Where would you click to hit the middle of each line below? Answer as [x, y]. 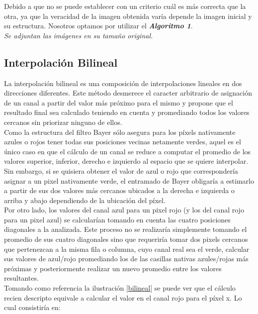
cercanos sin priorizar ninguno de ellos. [63, 122]
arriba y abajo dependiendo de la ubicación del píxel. [85, 200]
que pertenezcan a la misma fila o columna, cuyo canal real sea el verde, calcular [127, 249]
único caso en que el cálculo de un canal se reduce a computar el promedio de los [128, 151]
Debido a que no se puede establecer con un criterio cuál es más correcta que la [125, 6]
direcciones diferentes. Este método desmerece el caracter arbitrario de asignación [128, 93]
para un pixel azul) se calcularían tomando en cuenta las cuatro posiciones [117, 219]
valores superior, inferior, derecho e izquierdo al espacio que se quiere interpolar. [126, 161]
